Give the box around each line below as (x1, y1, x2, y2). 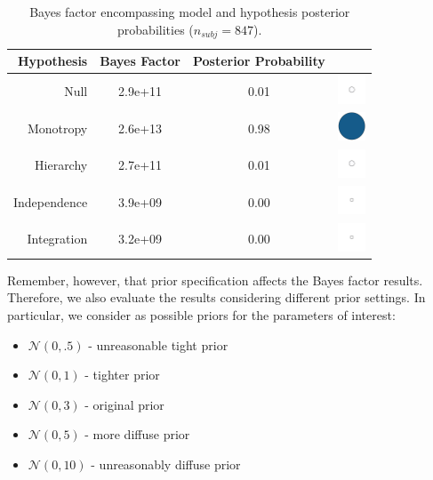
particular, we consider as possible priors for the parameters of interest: (7, 305, 396, 324)
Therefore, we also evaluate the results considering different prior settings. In (7, 288, 426, 307)
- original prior (84, 395, 164, 413)
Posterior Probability (192, 52, 325, 70)
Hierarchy (35, 156, 88, 174)
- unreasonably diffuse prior (91, 454, 241, 473)
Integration (27, 229, 88, 248)
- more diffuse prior (84, 425, 190, 444)
